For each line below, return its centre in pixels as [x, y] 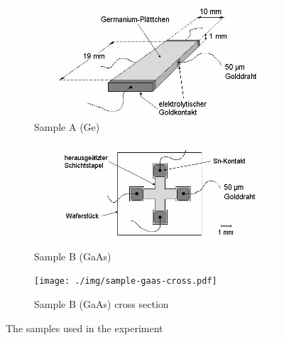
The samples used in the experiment [84, 328]
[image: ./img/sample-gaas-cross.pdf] [126, 281]
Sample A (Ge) [67, 126]
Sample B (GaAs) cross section [102, 304]
